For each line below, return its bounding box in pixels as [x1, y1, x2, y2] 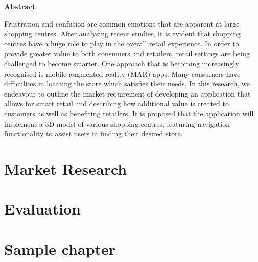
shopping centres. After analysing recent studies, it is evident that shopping [4, 28, 241, 39]
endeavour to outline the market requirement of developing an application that [4, 88, 251, 99]
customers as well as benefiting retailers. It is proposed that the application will [4, 108, 254, 118]
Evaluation [4, 198, 81, 219]
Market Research [4, 158, 127, 179]
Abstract [4, 1, 36, 11]
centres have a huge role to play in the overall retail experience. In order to [4, 38, 239, 49]
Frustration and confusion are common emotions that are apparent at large [4, 18, 240, 29]
